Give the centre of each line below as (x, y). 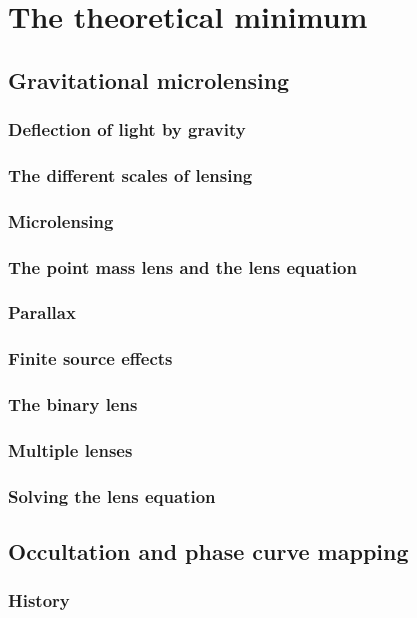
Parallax (42, 312)
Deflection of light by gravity (127, 129)
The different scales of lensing (130, 174)
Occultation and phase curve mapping (208, 551)
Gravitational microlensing (149, 79)
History (39, 600)
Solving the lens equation (112, 495)
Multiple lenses (70, 449)
